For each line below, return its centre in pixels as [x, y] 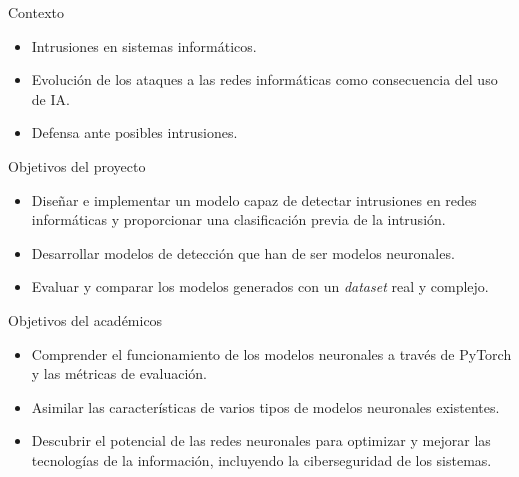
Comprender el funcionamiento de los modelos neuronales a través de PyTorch [271, 353]
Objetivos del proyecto [77, 165]
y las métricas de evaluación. [119, 373]
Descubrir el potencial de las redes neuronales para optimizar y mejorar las [261, 440]
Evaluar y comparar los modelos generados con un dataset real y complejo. [260, 286]
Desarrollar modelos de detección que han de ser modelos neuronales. [243, 252]
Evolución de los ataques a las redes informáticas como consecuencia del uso [264, 79]
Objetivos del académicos [85, 319]
